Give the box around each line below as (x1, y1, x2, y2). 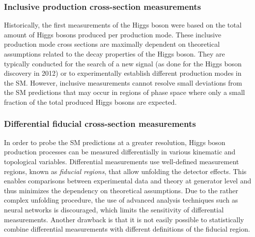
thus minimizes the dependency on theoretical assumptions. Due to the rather (4, 185, 238, 195)
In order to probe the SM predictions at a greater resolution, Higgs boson (4, 137, 226, 147)
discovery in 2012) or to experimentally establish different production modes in (4, 68, 242, 78)
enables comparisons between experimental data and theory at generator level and (4, 176, 252, 186)
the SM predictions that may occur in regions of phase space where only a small (4, 87, 245, 97)
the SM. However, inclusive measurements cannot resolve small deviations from (4, 77, 242, 88)
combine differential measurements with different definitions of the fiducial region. (4, 224, 250, 234)
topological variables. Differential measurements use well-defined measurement (4, 156, 239, 166)
